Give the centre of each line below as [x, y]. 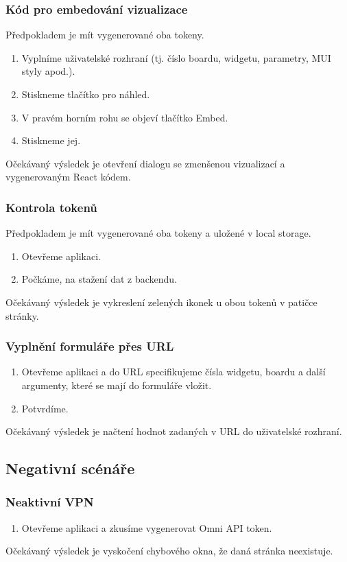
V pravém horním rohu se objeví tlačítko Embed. [125, 117]
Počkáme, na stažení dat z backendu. [99, 279]
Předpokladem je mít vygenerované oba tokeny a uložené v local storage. [158, 233]
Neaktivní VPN [50, 502]
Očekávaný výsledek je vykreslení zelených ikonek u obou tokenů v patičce [161, 302]
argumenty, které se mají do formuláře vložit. [117, 385]
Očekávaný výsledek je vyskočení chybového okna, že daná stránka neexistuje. [169, 551]
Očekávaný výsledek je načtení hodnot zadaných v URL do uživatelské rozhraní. [174, 431]
